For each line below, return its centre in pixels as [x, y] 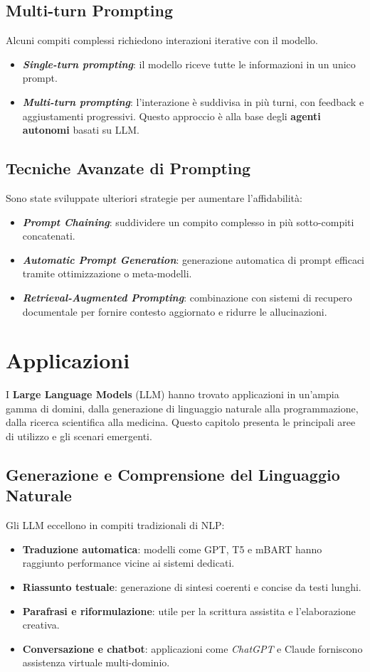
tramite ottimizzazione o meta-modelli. [107, 273]
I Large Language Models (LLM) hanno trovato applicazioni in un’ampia [173, 394]
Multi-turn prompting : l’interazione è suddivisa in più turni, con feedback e [193, 101]
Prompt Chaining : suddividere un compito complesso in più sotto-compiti [188, 222]
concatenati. [49, 236]
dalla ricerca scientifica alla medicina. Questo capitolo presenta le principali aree [181, 422]
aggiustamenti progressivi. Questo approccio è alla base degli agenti [171, 116]
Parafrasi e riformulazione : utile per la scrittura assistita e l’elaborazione [189, 610]
